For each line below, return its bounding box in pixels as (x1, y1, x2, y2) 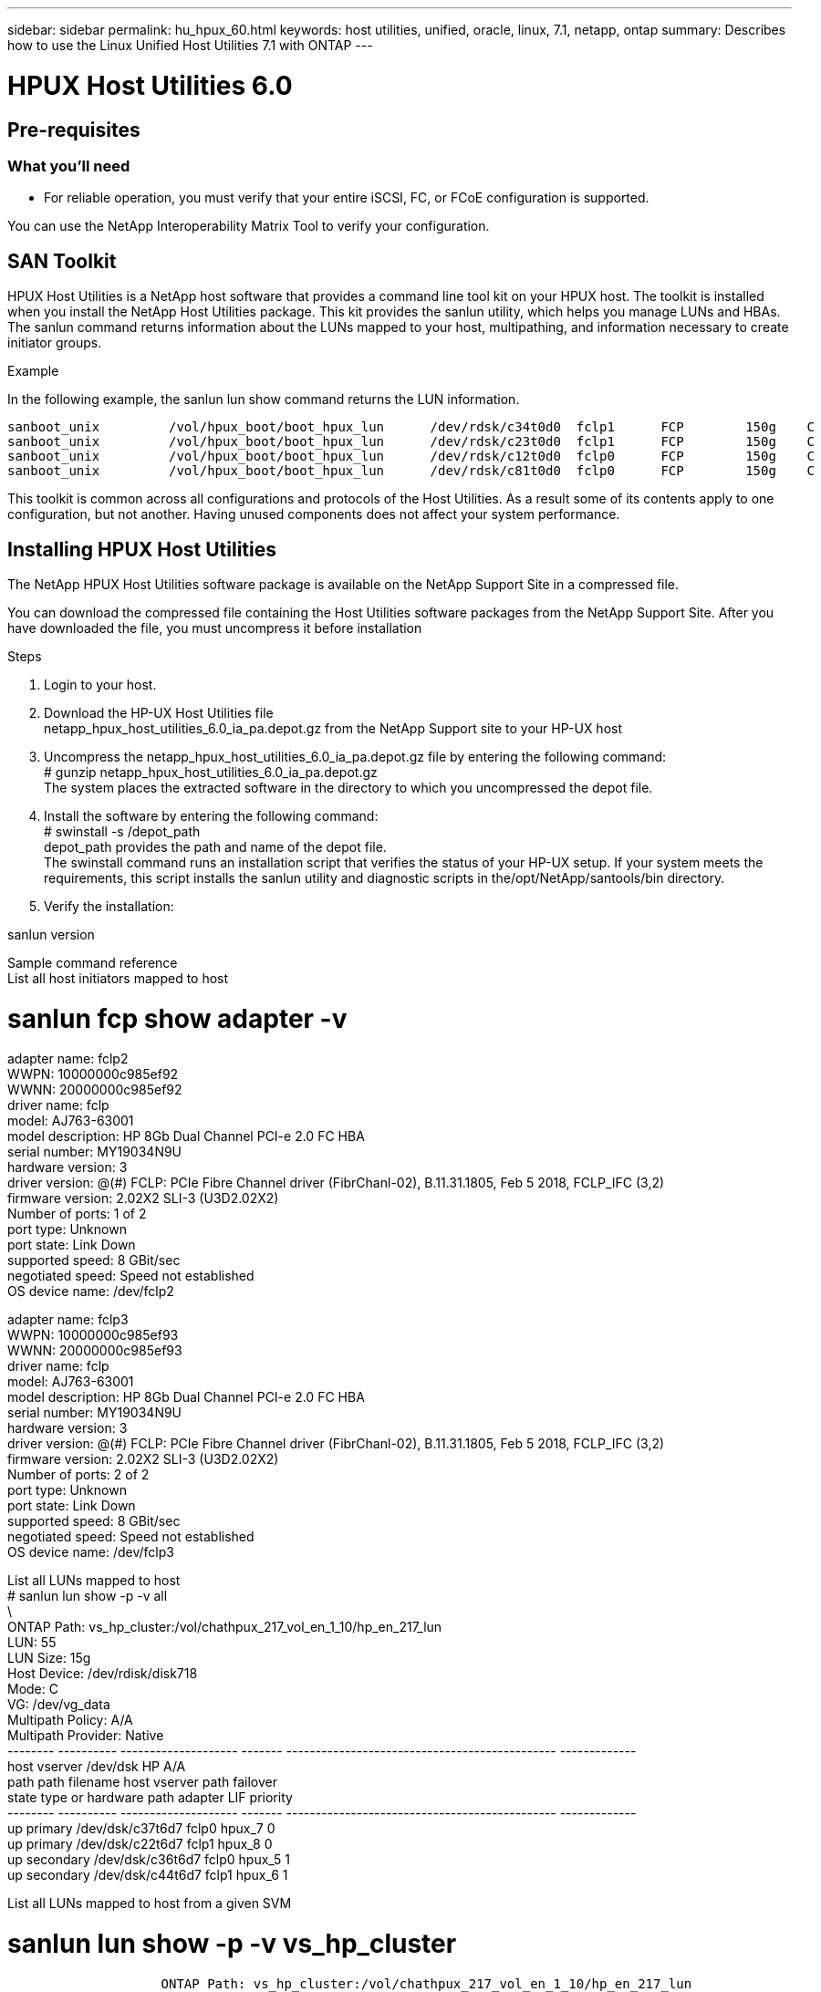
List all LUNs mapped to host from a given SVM (7, 1895, 292, 1912)
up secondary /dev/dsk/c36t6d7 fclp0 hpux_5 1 (7, 1852, 291, 1868)
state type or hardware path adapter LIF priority (7, 1790, 293, 1806)
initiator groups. (7, 335, 102, 351)
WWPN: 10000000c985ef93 (7, 1327, 179, 1344)
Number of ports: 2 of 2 (7, 1467, 150, 1483)
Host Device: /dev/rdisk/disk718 (7, 1665, 198, 1682)
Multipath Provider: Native (7, 1727, 164, 1744)
